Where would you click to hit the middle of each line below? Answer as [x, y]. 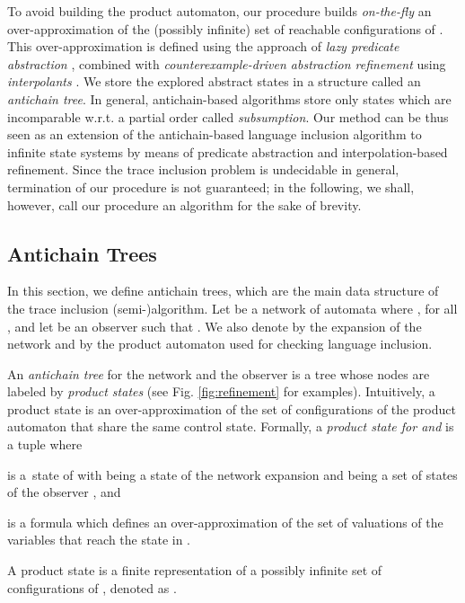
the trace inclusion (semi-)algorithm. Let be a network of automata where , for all [232, 308]
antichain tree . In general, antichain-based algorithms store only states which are [229, 98]
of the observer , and [64, 492]
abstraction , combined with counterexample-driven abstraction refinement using [227, 63]
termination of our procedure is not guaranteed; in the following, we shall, [211, 186]
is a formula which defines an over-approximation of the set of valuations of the [225, 522]
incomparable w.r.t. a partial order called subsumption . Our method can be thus [228, 116]
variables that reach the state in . [99, 540]
